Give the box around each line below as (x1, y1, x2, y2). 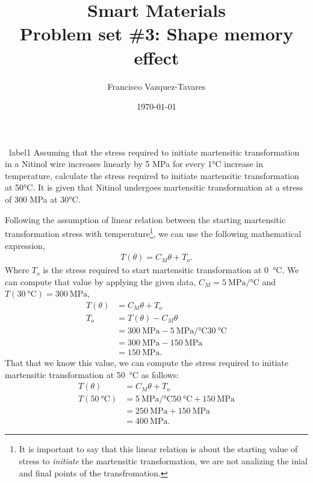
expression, (5, 239, 45, 251)
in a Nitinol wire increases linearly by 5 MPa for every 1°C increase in (5, 157, 264, 170)
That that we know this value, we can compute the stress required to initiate (5, 356, 288, 369)
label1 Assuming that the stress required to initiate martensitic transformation (9, 145, 300, 158)
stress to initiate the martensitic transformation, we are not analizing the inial (19, 454, 308, 467)
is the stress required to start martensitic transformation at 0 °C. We (43, 264, 299, 276)
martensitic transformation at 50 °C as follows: (5, 368, 179, 380)
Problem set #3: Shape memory (19, 21, 294, 46)
